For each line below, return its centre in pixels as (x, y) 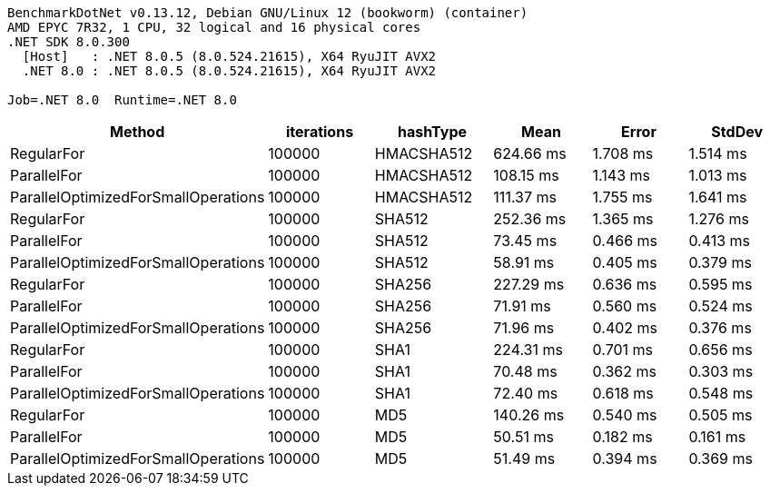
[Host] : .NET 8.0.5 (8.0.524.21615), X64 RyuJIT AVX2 (229, 56)
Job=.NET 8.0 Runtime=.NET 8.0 (122, 100)
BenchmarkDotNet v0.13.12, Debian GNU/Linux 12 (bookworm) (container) (268, 13)
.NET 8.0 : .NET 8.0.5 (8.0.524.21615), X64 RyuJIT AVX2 (229, 71)
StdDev (737, 132)
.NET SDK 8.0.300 (69, 42)
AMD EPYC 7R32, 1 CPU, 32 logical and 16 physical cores (214, 27)
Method (138, 132)
